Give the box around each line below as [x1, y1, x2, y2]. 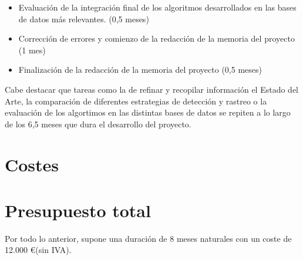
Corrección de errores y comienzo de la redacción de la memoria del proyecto [18, 32, 295, 45]
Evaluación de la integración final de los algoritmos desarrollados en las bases [18, 1, 297, 13]
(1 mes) [18, 43, 46, 56]
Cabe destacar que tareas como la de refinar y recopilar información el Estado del [5, 83, 299, 95]
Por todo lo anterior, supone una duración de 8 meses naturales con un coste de [5, 232, 292, 244]
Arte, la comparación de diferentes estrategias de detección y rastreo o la [5, 94, 267, 107]
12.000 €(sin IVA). [5, 244, 72, 256]
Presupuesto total [5, 198, 151, 222]
